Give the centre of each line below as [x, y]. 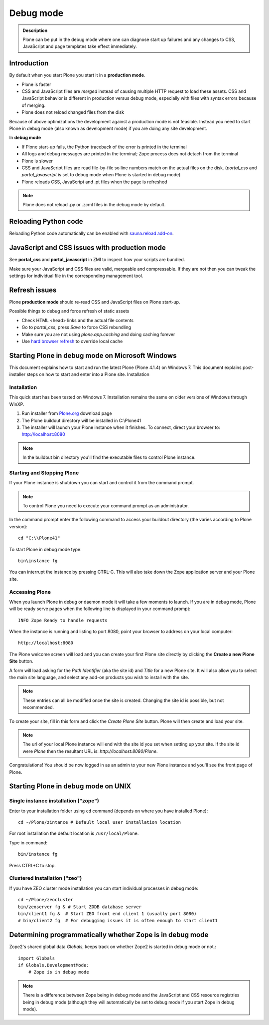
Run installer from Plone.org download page [67, 413]
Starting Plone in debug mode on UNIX [70, 786]
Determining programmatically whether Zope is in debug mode [109, 935]
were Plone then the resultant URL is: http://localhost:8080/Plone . [90, 751]
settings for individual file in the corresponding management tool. [76, 276]
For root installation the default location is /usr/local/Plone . [74, 833]
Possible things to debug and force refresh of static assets [69, 311]
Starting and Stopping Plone [44, 473]
